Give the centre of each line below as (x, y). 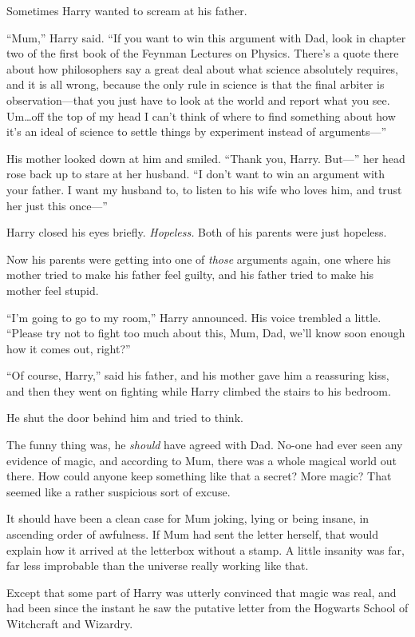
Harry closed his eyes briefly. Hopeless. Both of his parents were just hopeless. (197, 232)
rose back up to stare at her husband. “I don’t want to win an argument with (196, 174)
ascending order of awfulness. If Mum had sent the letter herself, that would (193, 534)
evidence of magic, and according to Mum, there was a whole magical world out (202, 460)
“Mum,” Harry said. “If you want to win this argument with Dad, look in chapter (206, 37)
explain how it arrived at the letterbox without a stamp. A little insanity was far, (206, 549)
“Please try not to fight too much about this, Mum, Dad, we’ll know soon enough (206, 333)
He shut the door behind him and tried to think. (125, 418)
